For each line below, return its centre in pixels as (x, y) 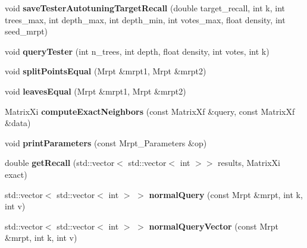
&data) (18, 123)
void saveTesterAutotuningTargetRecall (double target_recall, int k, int (145, 8)
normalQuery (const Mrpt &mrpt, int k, (226, 194)
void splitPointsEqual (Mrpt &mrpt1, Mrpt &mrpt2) (106, 71)
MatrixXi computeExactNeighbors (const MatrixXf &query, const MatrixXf (150, 111)
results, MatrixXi (249, 163)
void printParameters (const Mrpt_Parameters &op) (106, 142)
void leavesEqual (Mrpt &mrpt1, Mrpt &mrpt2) (95, 91)
